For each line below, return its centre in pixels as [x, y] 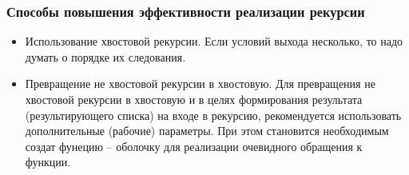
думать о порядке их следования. [105, 56]
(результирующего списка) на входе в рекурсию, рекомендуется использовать [213, 115]
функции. [48, 162]
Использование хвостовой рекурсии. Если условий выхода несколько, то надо [214, 41]
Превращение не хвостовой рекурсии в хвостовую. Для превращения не [200, 84]
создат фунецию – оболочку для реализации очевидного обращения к [194, 146]
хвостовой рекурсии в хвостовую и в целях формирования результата [194, 99]
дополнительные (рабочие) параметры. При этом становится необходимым [207, 131]
